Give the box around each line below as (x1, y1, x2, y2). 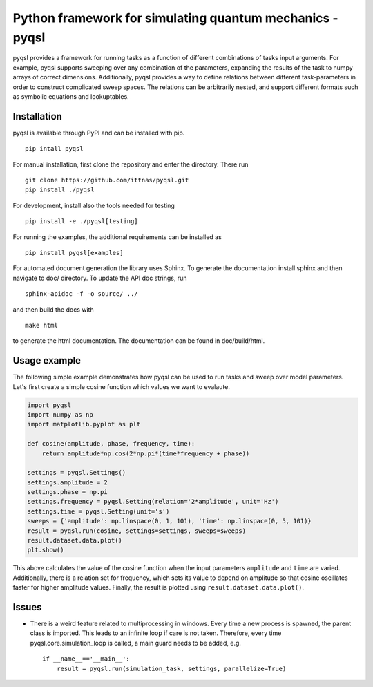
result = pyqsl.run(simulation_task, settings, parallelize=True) (56, 664, 287, 672)
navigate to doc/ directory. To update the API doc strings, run (12, 274, 187, 282)
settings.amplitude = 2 (27, 478, 108, 487)
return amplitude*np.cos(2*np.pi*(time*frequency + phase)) (41, 449, 250, 458)
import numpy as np (27, 411, 93, 418)
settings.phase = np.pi (27, 488, 108, 496)
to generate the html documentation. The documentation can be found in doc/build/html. (12, 337, 265, 345)
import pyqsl (27, 401, 72, 409)
